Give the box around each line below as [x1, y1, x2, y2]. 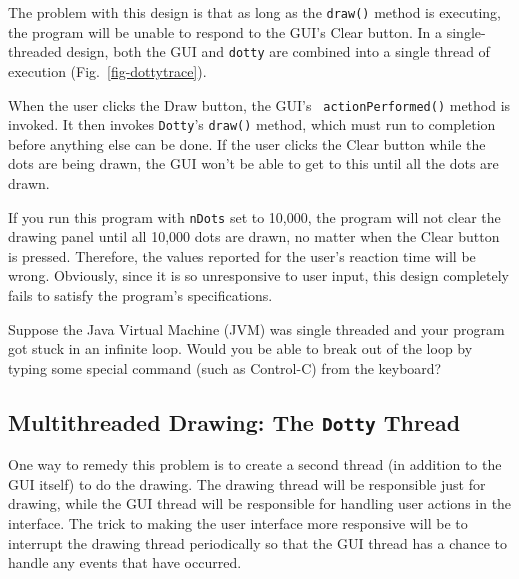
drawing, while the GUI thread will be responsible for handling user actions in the [8, 493, 512, 514]
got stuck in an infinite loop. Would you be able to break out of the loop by [8, 338, 473, 359]
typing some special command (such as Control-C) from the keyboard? [8, 357, 442, 378]
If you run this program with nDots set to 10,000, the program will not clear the [8, 206, 501, 227]
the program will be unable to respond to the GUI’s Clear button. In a [8, 21, 443, 42]
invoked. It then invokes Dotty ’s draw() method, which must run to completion [8, 114, 496, 135]
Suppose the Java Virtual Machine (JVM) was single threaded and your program [8, 318, 505, 339]
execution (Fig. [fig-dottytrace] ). [8, 60, 207, 81]
